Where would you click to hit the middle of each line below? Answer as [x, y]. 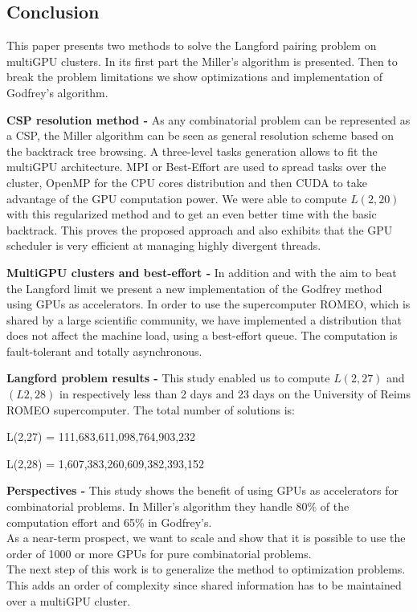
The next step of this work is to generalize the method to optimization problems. [206, 569]
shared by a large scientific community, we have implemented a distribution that [204, 319]
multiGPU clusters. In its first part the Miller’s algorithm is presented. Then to [202, 61]
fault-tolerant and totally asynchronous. [104, 351]
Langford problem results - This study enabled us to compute [168, 378]
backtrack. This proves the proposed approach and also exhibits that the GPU [200, 229]
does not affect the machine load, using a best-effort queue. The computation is [202, 335]
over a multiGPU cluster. [69, 600]
